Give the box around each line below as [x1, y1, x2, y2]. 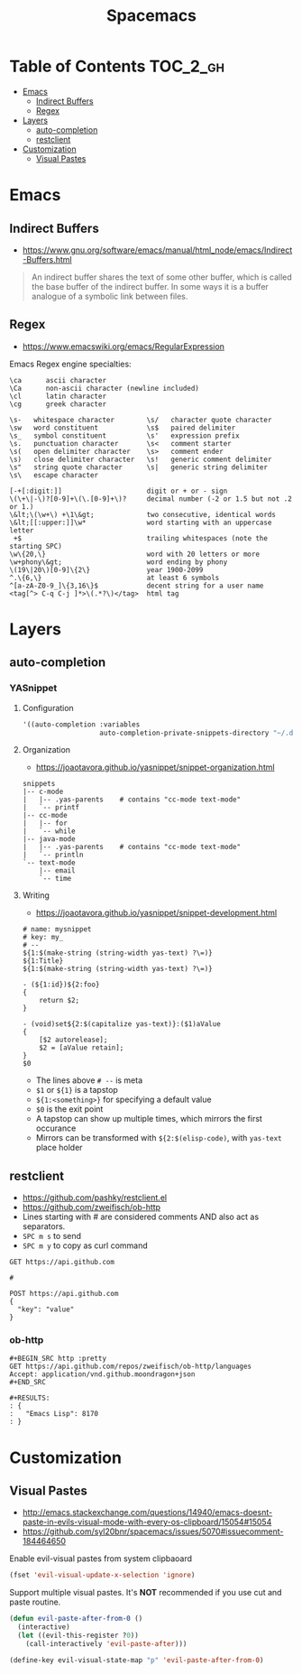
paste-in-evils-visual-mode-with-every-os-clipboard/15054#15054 [22, 1517, 272, 1528]
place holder [35, 1142, 83, 1153]
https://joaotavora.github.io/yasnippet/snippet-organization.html [35, 762, 275, 772]
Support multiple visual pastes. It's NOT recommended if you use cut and [9, 1587, 282, 1598]
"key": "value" [17, 1305, 75, 1314]
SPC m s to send [22, 1231, 82, 1242]
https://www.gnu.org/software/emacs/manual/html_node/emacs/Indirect [22, 245, 293, 255]
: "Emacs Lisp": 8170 [9, 1410, 99, 1419]
